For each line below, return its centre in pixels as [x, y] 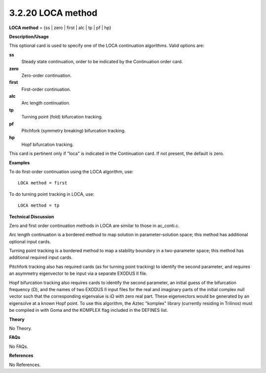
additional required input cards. [41, 258]
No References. [25, 365]
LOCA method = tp [39, 205]
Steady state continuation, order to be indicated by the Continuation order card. [102, 62]
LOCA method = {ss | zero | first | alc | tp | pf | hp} [60, 28]
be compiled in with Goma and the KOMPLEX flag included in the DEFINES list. [89, 310]
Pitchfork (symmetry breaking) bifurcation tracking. [73, 131]
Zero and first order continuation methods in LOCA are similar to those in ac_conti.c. [94, 225]
